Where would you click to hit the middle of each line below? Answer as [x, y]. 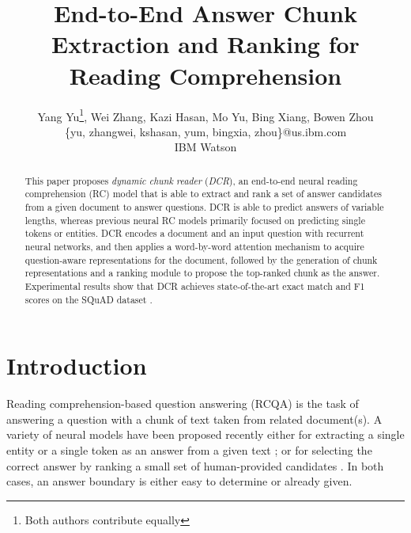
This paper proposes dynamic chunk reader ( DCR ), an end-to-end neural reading [191, 180]
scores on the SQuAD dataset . [89, 299]
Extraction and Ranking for [205, 44]
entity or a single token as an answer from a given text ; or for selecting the [189, 450]
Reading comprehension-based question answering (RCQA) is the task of [183, 404]
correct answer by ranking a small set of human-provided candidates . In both [195, 465]
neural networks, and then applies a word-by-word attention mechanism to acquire [194, 247]
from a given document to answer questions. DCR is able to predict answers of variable [204, 207]
